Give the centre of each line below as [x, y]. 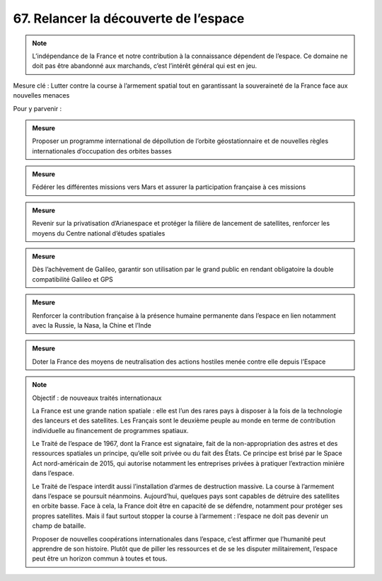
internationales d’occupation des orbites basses [102, 151]
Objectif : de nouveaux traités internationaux [97, 398]
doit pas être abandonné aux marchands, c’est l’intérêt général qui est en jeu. [145, 66]
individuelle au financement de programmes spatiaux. [110, 430]
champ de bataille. [59, 526]
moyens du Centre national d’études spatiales [99, 233]
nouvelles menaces [41, 96]
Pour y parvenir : [37, 108]
